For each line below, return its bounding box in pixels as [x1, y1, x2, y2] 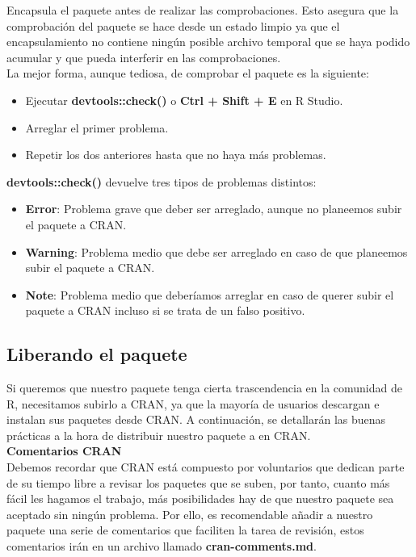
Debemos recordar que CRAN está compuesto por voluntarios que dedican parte [6, 459, 405, 475]
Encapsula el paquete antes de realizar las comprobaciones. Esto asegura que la [6, 2, 399, 18]
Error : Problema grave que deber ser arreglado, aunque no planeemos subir [25, 200, 402, 217]
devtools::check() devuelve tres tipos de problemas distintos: [6, 173, 317, 190]
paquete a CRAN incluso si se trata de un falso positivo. [25, 302, 305, 319]
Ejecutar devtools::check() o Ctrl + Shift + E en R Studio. [25, 91, 343, 108]
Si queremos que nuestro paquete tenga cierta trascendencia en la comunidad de [6, 379, 402, 396]
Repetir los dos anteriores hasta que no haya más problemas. [25, 146, 326, 163]
